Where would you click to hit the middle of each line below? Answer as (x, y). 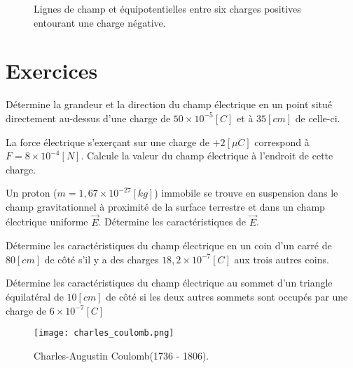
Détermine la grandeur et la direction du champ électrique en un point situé (169, 104)
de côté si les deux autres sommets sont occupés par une (227, 297)
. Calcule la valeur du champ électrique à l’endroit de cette (207, 156)
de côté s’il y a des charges (102, 259)
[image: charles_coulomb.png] (104, 333)
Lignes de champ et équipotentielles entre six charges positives (167, 8)
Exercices (52, 71)
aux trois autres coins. (282, 259)
